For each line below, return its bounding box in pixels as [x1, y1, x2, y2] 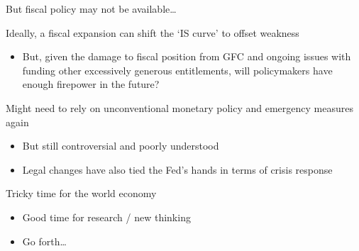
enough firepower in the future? [22, 77, 160, 91]
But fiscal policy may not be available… [6, 1, 177, 16]
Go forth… [22, 233, 67, 248]
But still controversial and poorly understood [22, 138, 219, 153]
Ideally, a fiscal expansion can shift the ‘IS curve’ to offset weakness [6, 25, 299, 40]
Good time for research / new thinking [22, 209, 191, 224]
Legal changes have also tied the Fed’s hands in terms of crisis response [22, 162, 333, 177]
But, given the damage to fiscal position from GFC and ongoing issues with [22, 49, 351, 64]
